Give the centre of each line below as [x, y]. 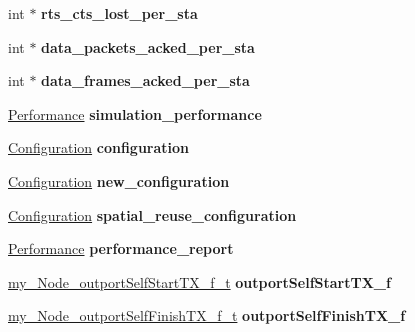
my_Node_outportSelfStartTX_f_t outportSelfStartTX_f [199, 281]
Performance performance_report [121, 248]
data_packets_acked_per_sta [148, 46]
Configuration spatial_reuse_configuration [152, 214]
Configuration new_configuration [119, 180]
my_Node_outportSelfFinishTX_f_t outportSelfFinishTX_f [207, 315]
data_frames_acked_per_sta [145, 80]
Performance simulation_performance [135, 113]
